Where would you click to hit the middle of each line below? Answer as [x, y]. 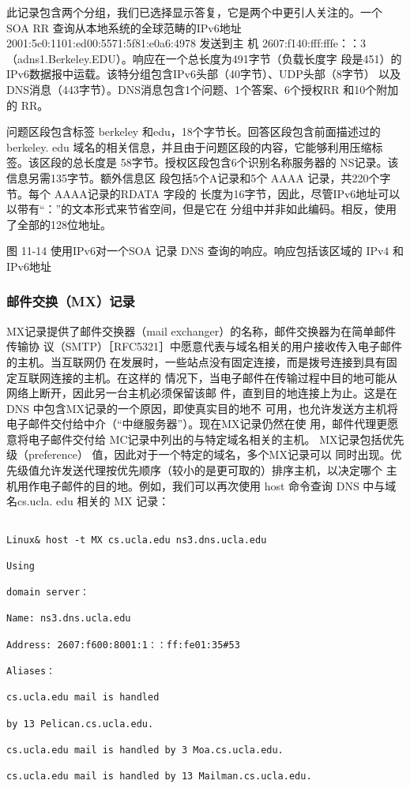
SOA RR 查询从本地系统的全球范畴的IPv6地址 [124, 27]
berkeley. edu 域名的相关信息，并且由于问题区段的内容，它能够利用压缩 [189, 146]
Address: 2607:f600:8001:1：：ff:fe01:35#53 [123, 645]
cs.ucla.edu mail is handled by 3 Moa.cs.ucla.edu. [145, 750]
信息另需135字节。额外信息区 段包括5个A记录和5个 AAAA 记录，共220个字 [199, 177]
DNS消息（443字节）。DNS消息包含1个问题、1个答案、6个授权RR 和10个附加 [203, 89]
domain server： [48, 593]
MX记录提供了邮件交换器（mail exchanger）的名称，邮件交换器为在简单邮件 [201, 330]
